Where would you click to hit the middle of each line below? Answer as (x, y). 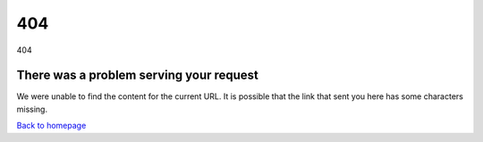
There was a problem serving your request (138, 75)
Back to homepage (51, 126)
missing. (32, 109)
